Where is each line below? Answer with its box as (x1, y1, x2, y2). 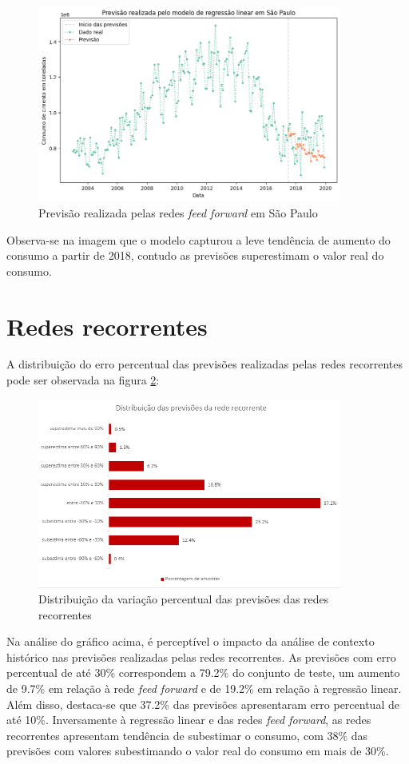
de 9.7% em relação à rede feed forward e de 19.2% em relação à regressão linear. (6, 680, 402, 697)
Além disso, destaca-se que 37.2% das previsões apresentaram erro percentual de (6, 695, 399, 712)
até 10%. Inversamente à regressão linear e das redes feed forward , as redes (6, 711, 371, 728)
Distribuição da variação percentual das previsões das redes (38, 591, 329, 607)
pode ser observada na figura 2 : (6, 372, 160, 388)
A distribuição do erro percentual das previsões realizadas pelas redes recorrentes (6, 356, 403, 372)
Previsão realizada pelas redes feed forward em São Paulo (38, 204, 318, 221)
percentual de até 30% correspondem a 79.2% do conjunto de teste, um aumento (6, 664, 400, 681)
